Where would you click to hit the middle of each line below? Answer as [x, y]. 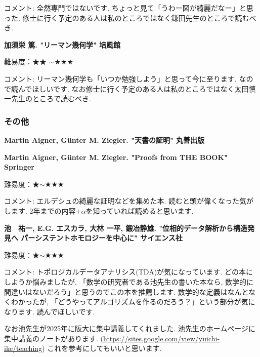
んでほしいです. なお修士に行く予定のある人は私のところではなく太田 [133, 88]
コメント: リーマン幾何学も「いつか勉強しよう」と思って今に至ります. [120, 78]
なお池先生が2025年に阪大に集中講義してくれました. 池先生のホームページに [130, 328]
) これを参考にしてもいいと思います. [102, 348]
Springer [19, 167]
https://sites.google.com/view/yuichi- [162, 338]
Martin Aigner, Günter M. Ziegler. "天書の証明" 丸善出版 [104, 140]
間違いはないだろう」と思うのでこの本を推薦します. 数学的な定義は [116, 291]
